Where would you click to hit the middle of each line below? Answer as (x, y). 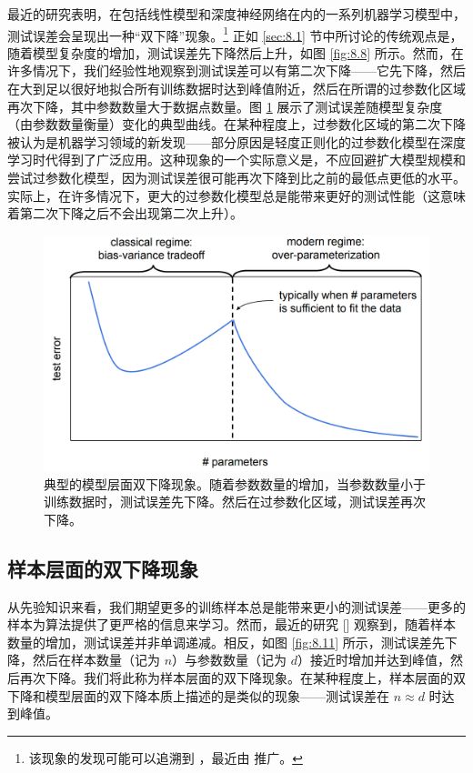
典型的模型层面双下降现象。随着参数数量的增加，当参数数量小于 (235, 483)
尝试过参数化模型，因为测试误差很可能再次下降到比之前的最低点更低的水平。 (236, 177)
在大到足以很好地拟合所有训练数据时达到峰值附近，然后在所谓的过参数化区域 (236, 89)
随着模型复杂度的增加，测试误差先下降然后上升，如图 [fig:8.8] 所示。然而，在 (236, 52)
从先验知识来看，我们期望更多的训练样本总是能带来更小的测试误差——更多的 (236, 606)
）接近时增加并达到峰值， (374, 660)
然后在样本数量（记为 (96, 660)
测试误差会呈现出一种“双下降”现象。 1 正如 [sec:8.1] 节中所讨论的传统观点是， (235, 34)
